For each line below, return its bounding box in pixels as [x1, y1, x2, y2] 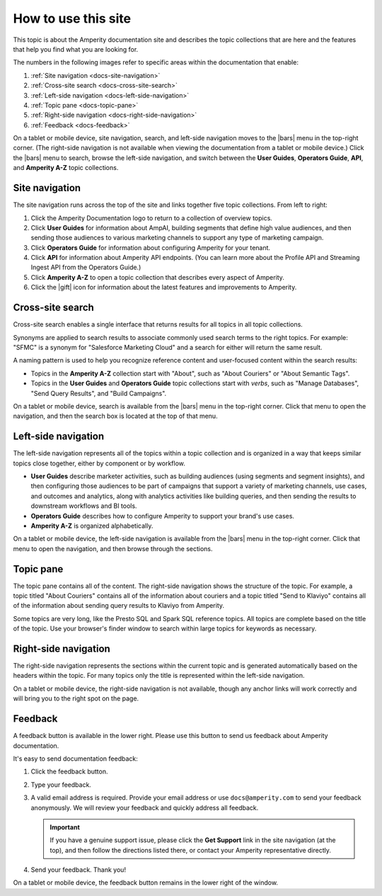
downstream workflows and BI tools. [30, 501, 137, 510]
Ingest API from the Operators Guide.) [30, 263, 141, 272]
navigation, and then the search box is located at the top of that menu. [13, 412, 219, 421]
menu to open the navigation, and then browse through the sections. [13, 544, 213, 552]
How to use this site [13, 11, 131, 26]
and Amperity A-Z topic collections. [13, 164, 119, 172]
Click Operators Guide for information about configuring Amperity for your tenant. [30, 243, 271, 251]
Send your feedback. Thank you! [30, 866, 127, 874]
